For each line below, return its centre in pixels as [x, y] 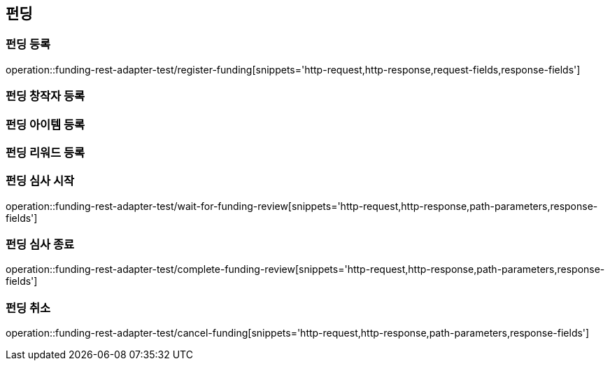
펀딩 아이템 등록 [45, 124]
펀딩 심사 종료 [40, 245]
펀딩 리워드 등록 [45, 152]
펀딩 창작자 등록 [45, 96]
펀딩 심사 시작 [40, 181]
